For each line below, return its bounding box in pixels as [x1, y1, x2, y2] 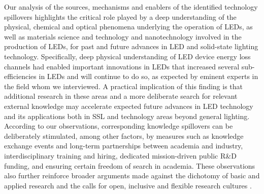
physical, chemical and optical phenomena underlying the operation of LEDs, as [4, 21, 253, 32]
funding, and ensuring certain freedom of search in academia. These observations [4, 160, 255, 171]
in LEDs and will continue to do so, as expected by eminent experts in [39, 71, 258, 82]
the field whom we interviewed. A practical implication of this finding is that [4, 81, 243, 91]
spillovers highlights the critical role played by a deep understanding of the [4, 11, 237, 22]
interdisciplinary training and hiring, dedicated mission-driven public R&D [4, 150, 237, 161]
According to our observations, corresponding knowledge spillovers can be [4, 121, 233, 131]
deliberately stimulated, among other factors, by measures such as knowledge [4, 130, 244, 141]
